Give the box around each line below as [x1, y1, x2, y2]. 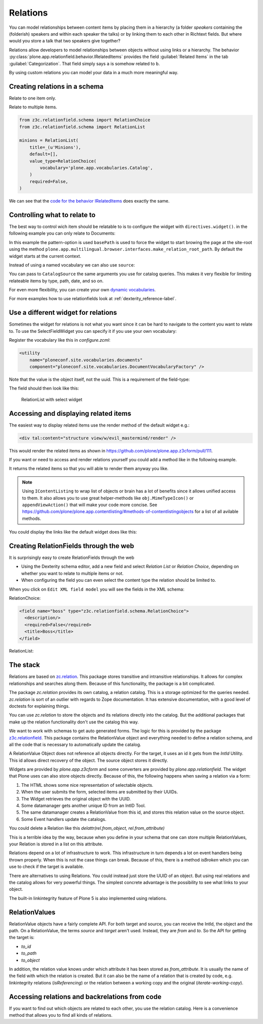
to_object [21, 957, 40, 963]
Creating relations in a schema [9, 82, 104, 90]
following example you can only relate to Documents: [9, 230, 115, 236]
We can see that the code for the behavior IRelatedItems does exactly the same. [9, 198, 170, 204]
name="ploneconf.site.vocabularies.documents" [29, 357, 143, 363]
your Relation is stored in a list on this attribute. [9, 841, 103, 847]
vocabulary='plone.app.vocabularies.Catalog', [39, 165, 153, 170]
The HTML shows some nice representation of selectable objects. [21, 782, 153, 788]
